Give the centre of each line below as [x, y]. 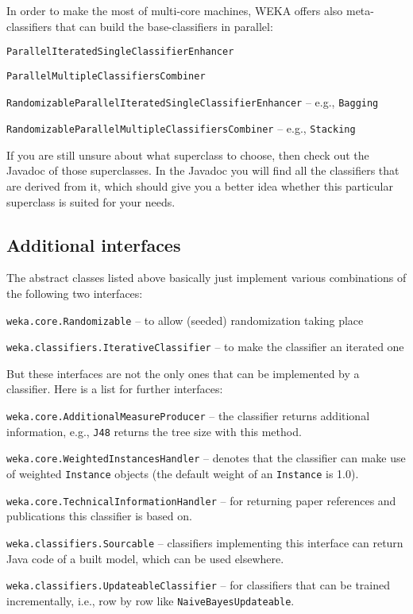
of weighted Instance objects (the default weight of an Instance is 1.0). [183, 474]
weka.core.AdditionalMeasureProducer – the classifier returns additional [188, 416]
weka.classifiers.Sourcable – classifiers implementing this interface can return [205, 542]
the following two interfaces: [75, 293]
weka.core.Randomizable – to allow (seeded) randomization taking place [185, 320]
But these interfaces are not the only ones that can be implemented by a [183, 373]
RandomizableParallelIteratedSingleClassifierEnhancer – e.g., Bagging [193, 101]
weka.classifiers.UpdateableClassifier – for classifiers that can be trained [198, 585]
